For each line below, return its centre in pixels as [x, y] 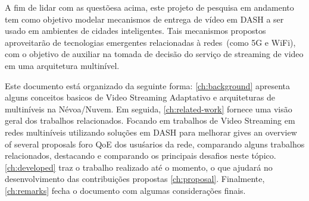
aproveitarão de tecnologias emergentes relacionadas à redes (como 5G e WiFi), [150, 42]
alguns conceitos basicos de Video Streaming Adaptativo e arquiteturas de [140, 97]
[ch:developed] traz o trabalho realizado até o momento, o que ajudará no [139, 167]
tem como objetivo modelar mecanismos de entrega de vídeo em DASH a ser [144, 19]
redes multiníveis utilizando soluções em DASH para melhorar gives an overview [151, 132]
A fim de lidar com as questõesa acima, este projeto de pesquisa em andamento [149, 7]
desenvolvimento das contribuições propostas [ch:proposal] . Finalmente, [135, 179]
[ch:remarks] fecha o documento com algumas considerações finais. [125, 190]
